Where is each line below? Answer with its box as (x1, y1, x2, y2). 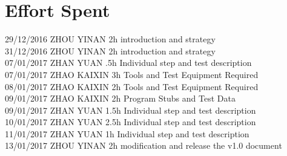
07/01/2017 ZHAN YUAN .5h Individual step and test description (5, 56, 252, 69)
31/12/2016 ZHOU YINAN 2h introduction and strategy (5, 44, 216, 57)
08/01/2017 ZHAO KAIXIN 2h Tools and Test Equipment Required (5, 80, 259, 93)
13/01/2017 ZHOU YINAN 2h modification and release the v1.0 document (5, 139, 282, 152)
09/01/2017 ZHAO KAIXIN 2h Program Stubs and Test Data (5, 92, 236, 105)
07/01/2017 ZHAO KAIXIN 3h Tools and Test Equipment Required (5, 68, 259, 80)
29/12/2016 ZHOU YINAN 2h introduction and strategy (5, 33, 216, 45)
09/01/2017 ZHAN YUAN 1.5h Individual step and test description (5, 103, 256, 116)
